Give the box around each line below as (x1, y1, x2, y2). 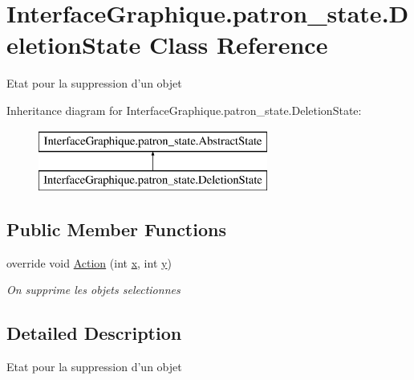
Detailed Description (6, 321, 182, 345)
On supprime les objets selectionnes (6, 281, 181, 298)
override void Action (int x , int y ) (6, 254, 172, 271)
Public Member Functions (6, 217, 226, 242)
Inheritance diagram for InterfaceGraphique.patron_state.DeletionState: (6, 101, 362, 118)
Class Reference (148, 28, 328, 61)
